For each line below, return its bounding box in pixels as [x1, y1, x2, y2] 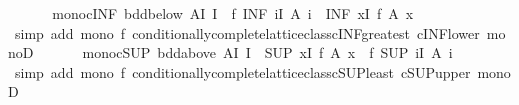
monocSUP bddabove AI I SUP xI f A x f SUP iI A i [82, 42, 453, 63]
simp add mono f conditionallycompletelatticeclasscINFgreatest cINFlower [14, 22, 480, 43]
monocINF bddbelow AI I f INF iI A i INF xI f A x [52, 3, 414, 23]
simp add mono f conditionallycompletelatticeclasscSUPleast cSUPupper [14, 61, 471, 82]
